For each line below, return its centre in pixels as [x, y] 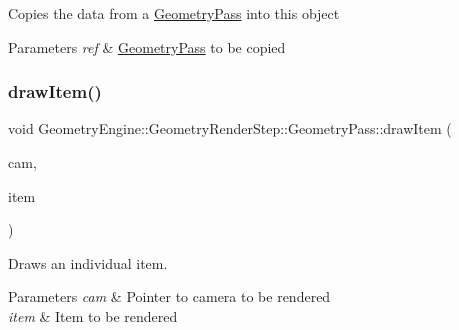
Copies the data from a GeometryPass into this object [174, 13]
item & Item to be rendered [93, 315]
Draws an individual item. [88, 262]
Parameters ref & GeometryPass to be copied [147, 46]
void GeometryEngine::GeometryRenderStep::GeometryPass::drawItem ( [230, 128]
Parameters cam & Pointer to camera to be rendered [169, 296]
